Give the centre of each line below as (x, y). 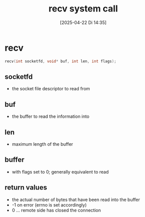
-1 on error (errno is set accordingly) (49, 205)
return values (26, 188)
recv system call (83, 9)
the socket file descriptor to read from (51, 89)
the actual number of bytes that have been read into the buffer (76, 200)
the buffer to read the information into (51, 116)
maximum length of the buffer (42, 144)
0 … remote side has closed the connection (56, 210)
